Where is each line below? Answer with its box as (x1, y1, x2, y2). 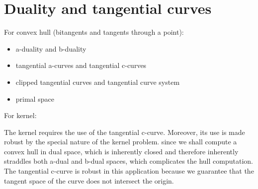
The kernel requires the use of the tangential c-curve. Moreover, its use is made (4, 126, 245, 137)
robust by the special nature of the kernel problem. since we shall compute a (4, 136, 237, 147)
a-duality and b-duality (15, 43, 86, 54)
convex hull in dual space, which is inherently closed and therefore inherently (4, 146, 239, 156)
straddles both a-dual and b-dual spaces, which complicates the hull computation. (4, 156, 253, 166)
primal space (15, 93, 54, 104)
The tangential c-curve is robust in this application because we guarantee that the (4, 166, 254, 176)
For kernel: (4, 110, 37, 121)
